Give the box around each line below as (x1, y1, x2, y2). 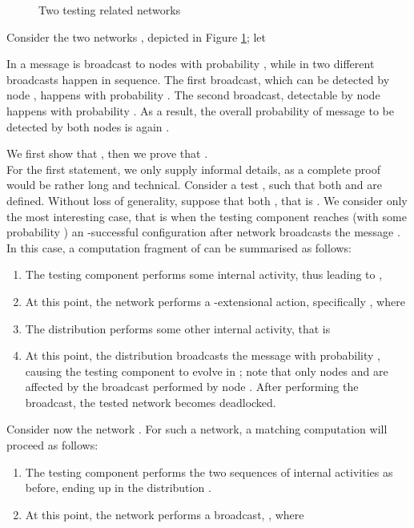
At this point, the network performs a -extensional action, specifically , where (25, 292, 405, 309)
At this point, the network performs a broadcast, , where (25, 506, 304, 522)
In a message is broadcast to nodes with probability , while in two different (6, 55, 375, 72)
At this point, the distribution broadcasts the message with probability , (25, 347, 380, 364)
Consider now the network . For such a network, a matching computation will (6, 421, 388, 437)
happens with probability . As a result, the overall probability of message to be (6, 102, 394, 119)
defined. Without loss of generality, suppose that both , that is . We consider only (6, 191, 408, 208)
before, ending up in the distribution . (25, 479, 211, 496)
